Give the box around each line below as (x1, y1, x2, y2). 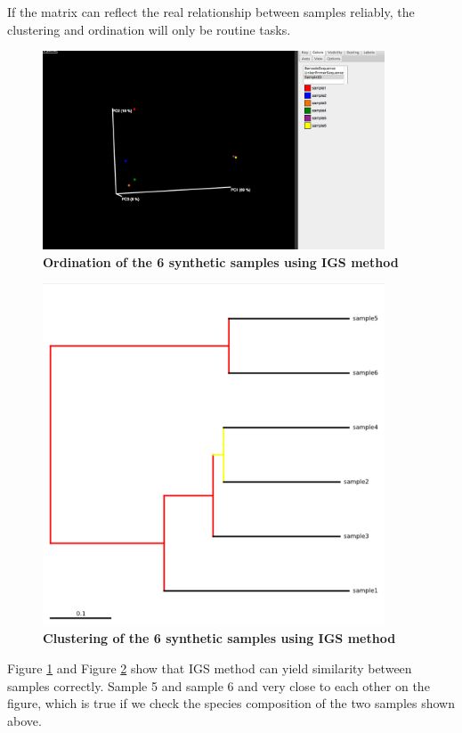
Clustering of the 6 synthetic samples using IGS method (43, 629, 396, 647)
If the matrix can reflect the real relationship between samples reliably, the (7, 3, 415, 20)
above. (7, 711, 42, 729)
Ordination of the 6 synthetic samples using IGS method (43, 252, 399, 271)
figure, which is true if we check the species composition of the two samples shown (7, 694, 455, 713)
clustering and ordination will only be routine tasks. (7, 20, 291, 38)
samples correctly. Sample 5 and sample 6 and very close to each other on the (7, 676, 430, 695)
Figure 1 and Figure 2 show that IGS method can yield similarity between (7, 658, 412, 677)
